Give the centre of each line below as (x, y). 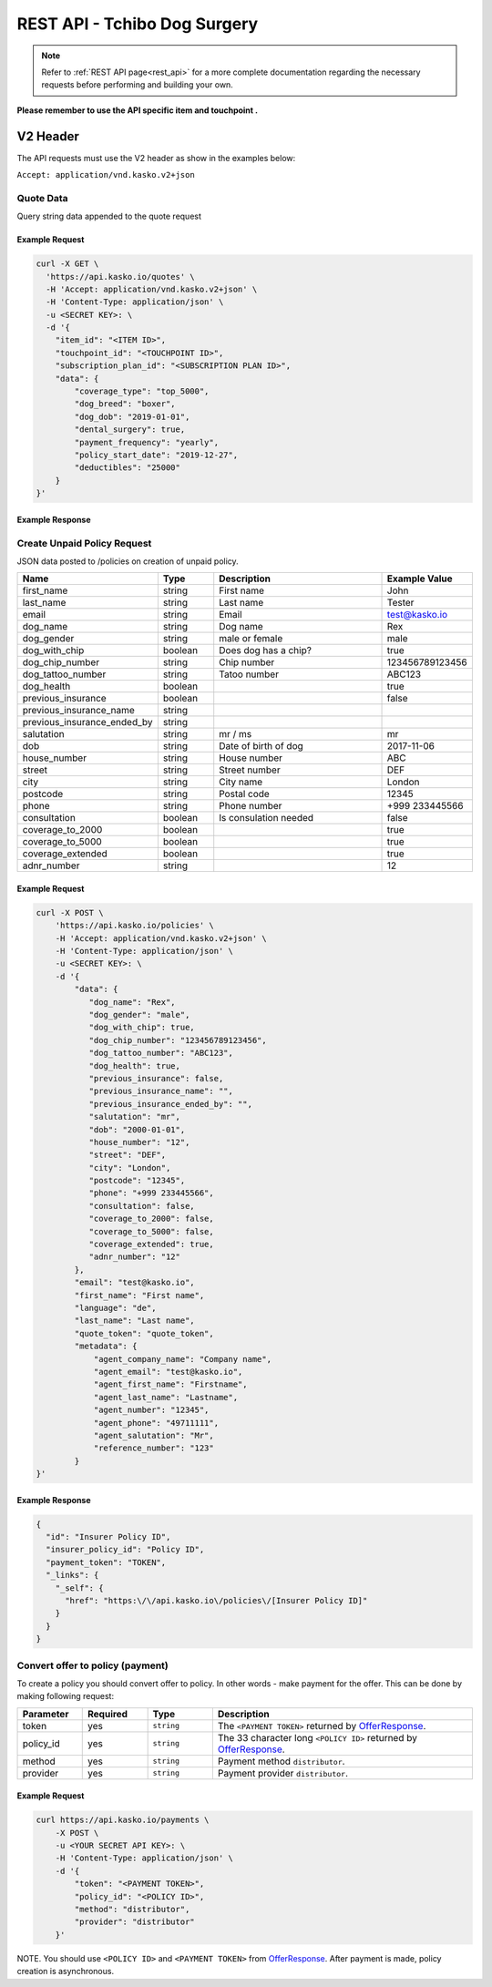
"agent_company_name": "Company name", (183, 1359)
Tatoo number (249, 674)
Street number (250, 770)
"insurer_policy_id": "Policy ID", (125, 1550)
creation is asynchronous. (65, 1972)
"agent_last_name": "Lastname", (166, 1397)
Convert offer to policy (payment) (92, 1665)
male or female (251, 639)
